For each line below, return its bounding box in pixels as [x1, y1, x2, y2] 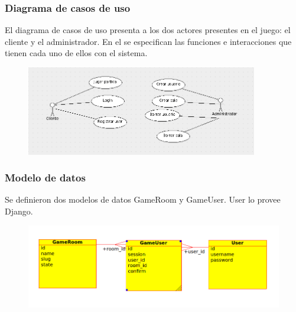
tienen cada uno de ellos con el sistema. [5, 47, 148, 59]
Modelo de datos [5, 170, 86, 185]
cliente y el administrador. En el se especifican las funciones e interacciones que [5, 35, 292, 47]
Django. [5, 205, 33, 217]
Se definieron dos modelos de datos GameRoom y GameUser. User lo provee [5, 193, 281, 206]
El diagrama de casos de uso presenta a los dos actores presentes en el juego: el [5, 24, 291, 36]
